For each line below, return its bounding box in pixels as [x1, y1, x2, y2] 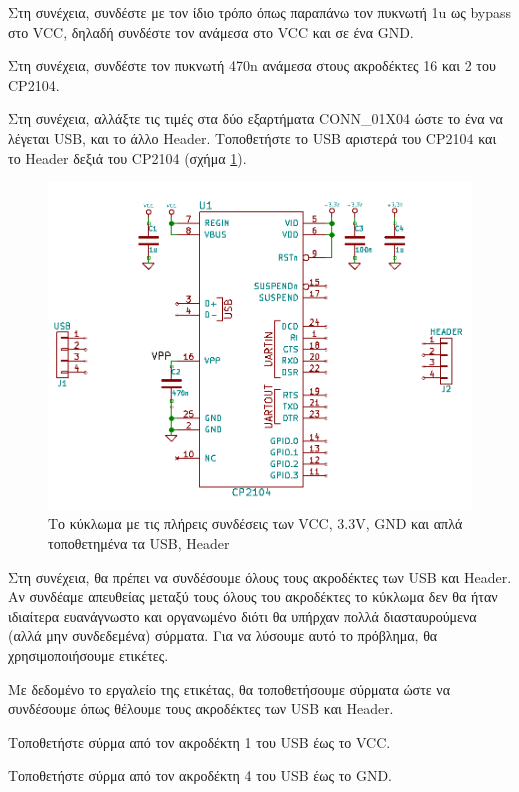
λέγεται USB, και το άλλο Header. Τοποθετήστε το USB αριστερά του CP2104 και [8, 127, 497, 148]
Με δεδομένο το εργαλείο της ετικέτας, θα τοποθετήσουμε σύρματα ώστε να [8, 678, 450, 699]
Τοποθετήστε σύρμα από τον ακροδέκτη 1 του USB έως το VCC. [8, 731, 391, 752]
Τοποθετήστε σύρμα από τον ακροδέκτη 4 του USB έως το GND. [8, 765, 392, 786]
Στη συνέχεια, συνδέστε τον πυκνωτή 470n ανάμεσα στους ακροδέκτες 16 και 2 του [8, 55, 496, 76]
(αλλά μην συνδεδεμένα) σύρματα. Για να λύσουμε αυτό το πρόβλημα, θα [8, 625, 438, 646]
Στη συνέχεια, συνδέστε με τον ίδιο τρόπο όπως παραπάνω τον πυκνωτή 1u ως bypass [8, 2, 512, 22]
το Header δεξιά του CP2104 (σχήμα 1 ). [8, 147, 247, 168]
